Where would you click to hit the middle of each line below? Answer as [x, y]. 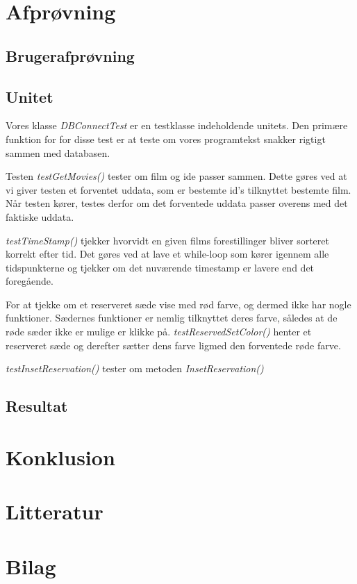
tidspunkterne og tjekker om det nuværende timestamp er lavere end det [160, 267]
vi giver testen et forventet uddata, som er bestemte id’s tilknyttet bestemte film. [178, 189]
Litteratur [55, 511]
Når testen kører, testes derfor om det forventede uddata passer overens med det [177, 203]
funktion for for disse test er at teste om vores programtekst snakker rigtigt [166, 139]
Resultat [37, 406]
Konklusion [60, 457]
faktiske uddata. [40, 216]
